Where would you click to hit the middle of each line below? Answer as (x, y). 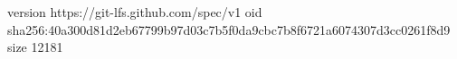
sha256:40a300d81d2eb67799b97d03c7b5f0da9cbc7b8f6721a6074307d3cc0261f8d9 (229, 29)
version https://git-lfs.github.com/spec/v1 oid (135, 12)
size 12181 (35, 47)
